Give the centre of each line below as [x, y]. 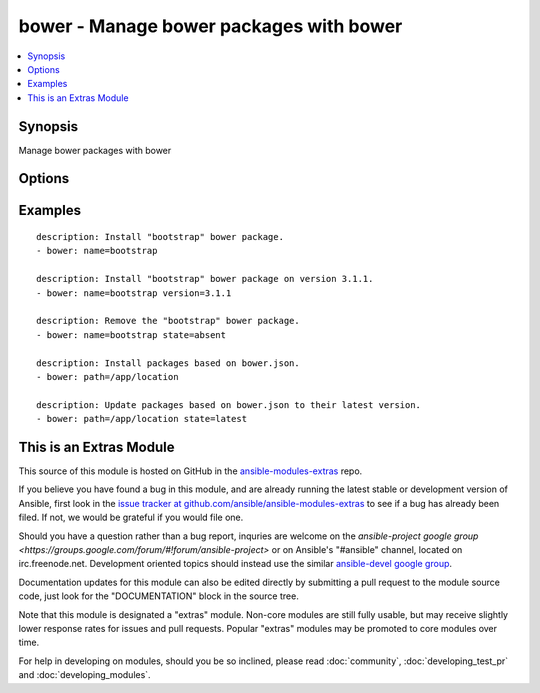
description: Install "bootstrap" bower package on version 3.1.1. [205, 279]
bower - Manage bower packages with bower [210, 26]
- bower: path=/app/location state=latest [142, 419]
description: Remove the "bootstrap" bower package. [168, 321]
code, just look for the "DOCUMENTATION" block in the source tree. [158, 596]
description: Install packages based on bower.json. [168, 363]
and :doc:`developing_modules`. [84, 675]
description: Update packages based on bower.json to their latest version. [229, 404]
